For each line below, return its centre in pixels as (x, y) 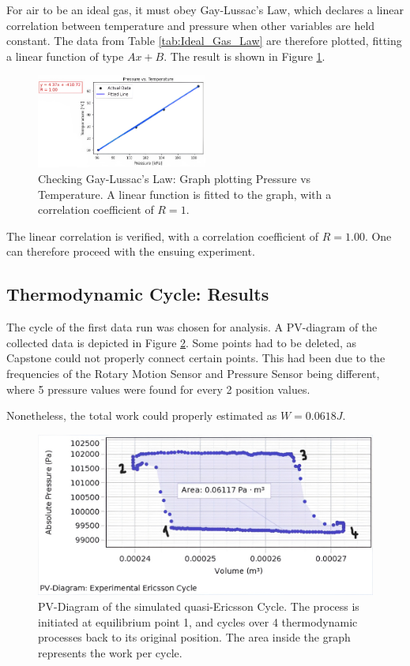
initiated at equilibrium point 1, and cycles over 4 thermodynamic (198, 621)
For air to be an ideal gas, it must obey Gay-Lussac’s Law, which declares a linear (205, 9)
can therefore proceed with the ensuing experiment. (131, 251)
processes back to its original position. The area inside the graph (194, 637)
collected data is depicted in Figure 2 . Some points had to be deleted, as (182, 342)
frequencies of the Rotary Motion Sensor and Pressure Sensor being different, (193, 373)
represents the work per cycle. (110, 652)
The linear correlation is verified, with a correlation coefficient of (163, 236)
